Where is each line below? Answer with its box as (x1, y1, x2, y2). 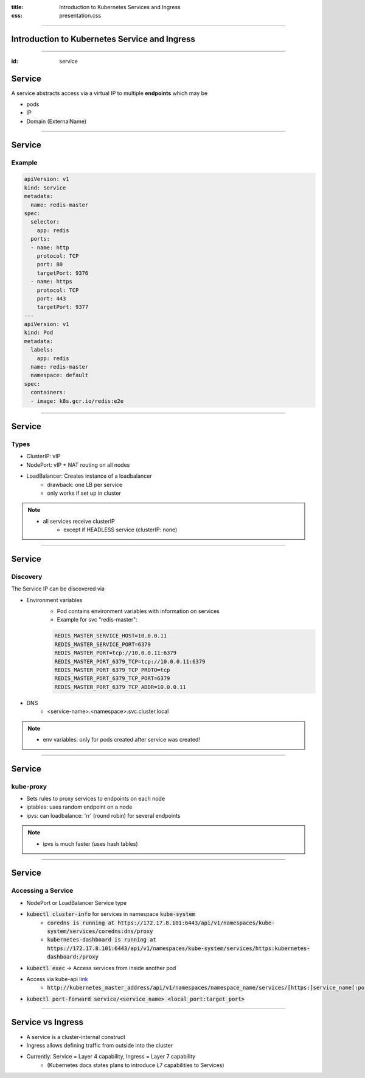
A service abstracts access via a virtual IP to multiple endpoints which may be (11, 89, 208, 97)
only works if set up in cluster (47, 489, 121, 497)
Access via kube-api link (26, 975, 88, 982)
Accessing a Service (11, 887, 74, 895)
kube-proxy (11, 782, 47, 790)
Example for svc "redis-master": (57, 616, 137, 623)
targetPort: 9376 (36, 269, 89, 277)
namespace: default (30, 372, 89, 379)
